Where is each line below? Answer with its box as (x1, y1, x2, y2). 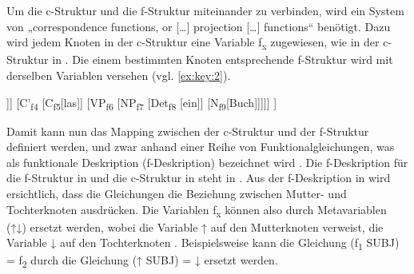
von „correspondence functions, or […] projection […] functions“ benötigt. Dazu (6, 18, 391, 34)
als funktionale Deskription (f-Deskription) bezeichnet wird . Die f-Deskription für (6, 153, 408, 170)
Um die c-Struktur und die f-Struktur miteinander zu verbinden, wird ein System (6, 2, 404, 18)
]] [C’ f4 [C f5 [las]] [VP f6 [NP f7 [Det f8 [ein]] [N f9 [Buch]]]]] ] (6, 93, 277, 113)
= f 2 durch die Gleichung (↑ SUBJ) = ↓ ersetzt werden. (6, 252, 278, 271)
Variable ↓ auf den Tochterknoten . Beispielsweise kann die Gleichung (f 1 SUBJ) (6, 234, 400, 253)
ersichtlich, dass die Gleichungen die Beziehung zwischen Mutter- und (6, 185, 347, 201)
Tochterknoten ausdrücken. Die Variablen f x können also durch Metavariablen (6, 201, 387, 220)
